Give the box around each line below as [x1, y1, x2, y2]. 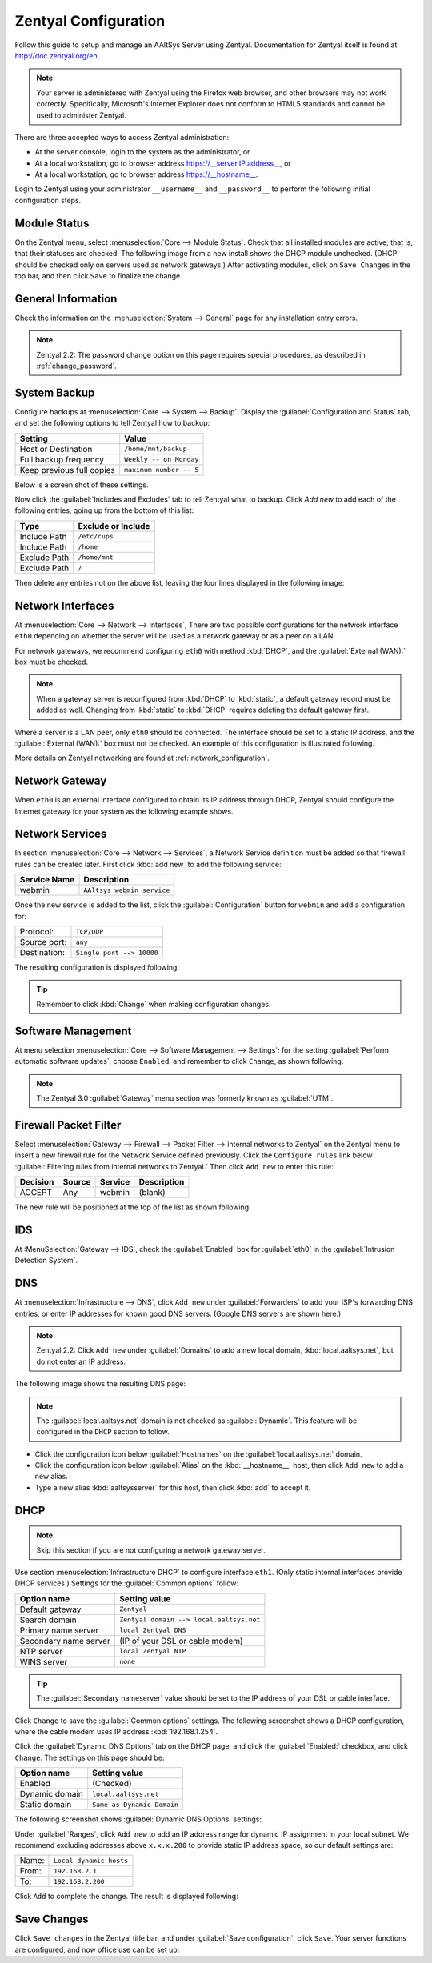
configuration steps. [14, 195, 82, 205]
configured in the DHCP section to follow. [36, 1427, 170, 1437]
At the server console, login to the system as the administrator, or [34, 147, 250, 157]
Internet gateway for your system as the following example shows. [14, 806, 234, 816]
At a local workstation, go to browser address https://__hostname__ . [34, 170, 258, 179]
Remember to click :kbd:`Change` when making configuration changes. [36, 999, 271, 1009]
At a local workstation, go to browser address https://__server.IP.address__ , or [34, 158, 291, 168]
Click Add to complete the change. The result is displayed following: [14, 1892, 239, 1901]
